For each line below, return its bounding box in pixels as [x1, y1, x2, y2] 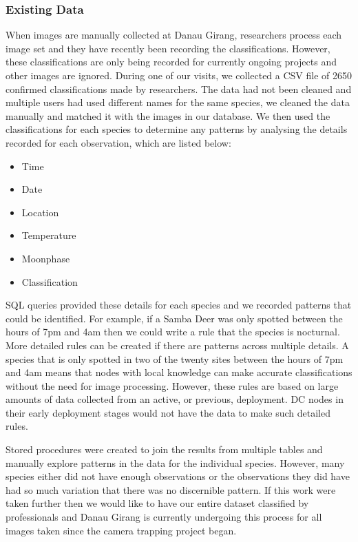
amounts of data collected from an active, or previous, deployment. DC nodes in [6, 392, 344, 406]
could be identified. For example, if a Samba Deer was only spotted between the [6, 311, 343, 325]
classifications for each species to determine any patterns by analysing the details [6, 122, 348, 136]
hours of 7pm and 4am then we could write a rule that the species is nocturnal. [6, 324, 340, 339]
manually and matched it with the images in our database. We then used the [6, 108, 330, 123]
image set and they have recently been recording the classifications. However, [6, 41, 330, 55]
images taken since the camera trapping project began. [6, 523, 237, 537]
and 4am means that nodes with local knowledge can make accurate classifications [6, 365, 352, 379]
